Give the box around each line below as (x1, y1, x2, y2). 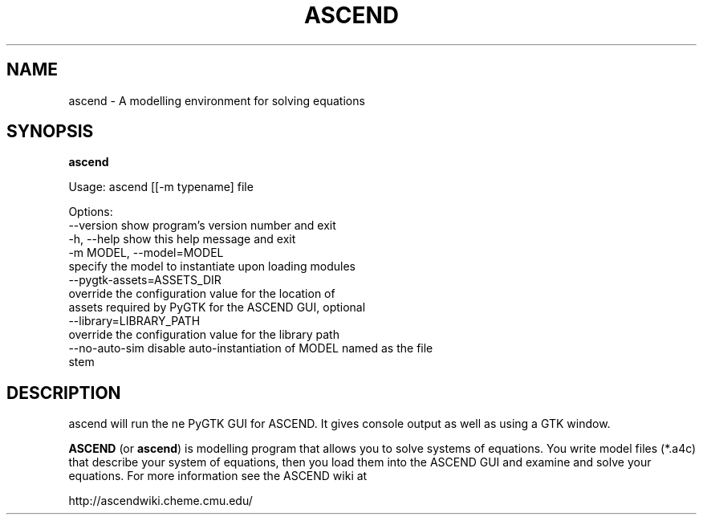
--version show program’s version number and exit (68, 218, 336, 233)
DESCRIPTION (6, 382, 121, 403)
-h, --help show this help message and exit (68, 232, 296, 246)
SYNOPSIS (6, 121, 94, 142)
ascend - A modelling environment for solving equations (68, 93, 365, 108)
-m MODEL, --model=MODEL (68, 246, 224, 260)
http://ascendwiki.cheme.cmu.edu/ (68, 494, 253, 508)
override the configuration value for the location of (68, 287, 335, 301)
